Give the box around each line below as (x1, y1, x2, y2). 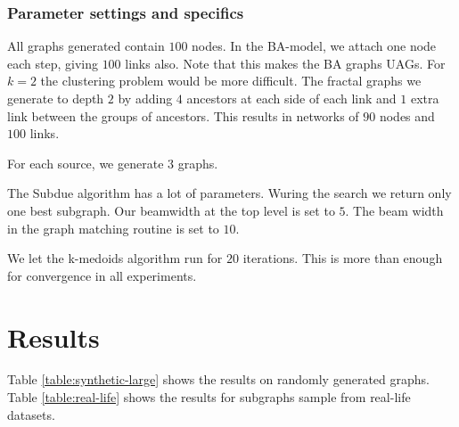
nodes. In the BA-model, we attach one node (192, 37, 437, 55)
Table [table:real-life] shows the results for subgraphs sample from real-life (7, 388, 411, 406)
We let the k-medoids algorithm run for (7, 249, 223, 267)
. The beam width (345, 201, 444, 219)
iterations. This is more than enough (242, 249, 443, 267)
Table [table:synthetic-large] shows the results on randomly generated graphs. (7, 370, 430, 389)
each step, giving (7, 53, 98, 72)
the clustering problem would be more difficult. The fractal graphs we (40, 71, 422, 90)
